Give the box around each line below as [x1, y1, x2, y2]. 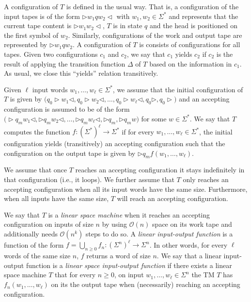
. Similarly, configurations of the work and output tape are [68, 30, 242, 40]
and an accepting [179, 94, 230, 104]
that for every [55, 269, 96, 280]
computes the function [4, 126, 70, 136]
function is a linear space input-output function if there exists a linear [26, 260, 232, 270]
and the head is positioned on [149, 20, 237, 31]
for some [141, 113, 167, 123]
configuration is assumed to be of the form [4, 104, 130, 114]
